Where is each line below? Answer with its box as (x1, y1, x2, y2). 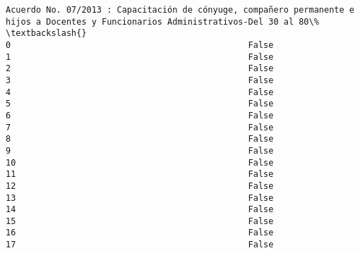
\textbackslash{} (6, 28, 87, 39)
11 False (6, 169, 274, 180)
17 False (6, 240, 274, 250)
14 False (6, 204, 274, 215)
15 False (6, 216, 274, 226)
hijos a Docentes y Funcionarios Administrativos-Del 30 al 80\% (6, 16, 319, 27)
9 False (6, 145, 274, 156)
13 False (6, 192, 274, 203)
